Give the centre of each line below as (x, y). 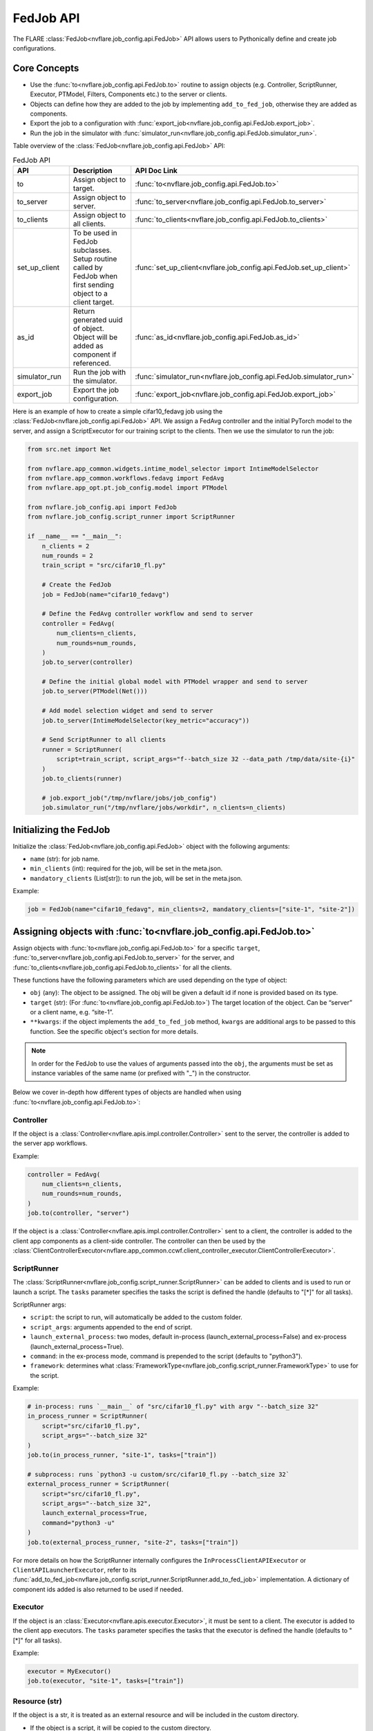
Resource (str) (37, 1701)
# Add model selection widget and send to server (127, 711)
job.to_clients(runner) (82, 779)
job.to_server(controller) (88, 662)
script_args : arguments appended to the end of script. (111, 1327)
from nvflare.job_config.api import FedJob (102, 508)
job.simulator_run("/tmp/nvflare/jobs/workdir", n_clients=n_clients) (164, 808)
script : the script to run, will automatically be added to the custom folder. (136, 1317)
